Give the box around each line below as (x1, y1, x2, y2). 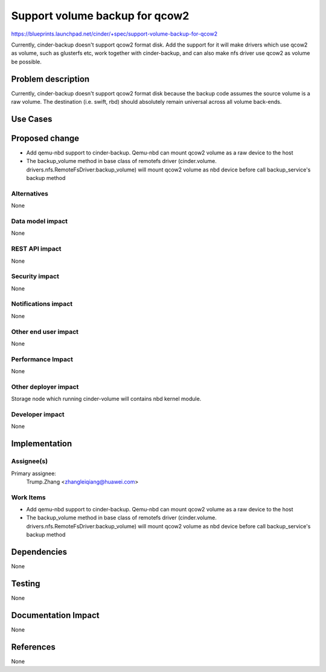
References (11, 642, 56, 652)
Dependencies (11, 547, 68, 557)
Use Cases (11, 114, 53, 124)
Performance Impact (11, 355, 74, 363)
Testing (11, 578, 40, 589)
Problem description (11, 74, 90, 84)
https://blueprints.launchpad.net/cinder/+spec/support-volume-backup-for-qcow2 (11, 30, 217, 37)
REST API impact (11, 245, 62, 253)
